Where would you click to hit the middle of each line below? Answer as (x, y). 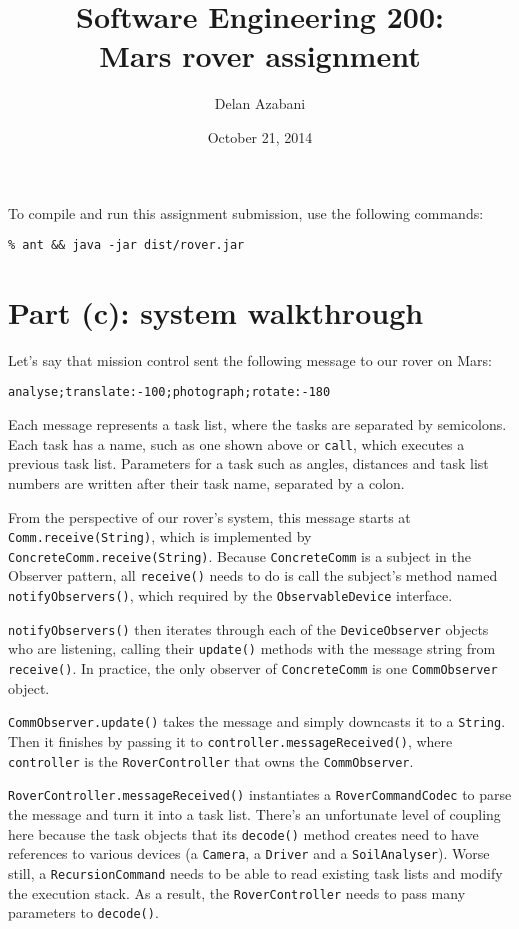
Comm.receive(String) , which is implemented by (160, 536)
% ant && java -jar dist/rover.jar (126, 245)
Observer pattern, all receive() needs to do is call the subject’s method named (253, 575)
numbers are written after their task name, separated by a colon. (206, 482)
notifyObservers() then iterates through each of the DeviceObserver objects (248, 628)
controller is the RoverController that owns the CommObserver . (211, 760)
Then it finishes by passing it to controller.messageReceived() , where (230, 741)
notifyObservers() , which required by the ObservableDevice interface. (230, 595)
